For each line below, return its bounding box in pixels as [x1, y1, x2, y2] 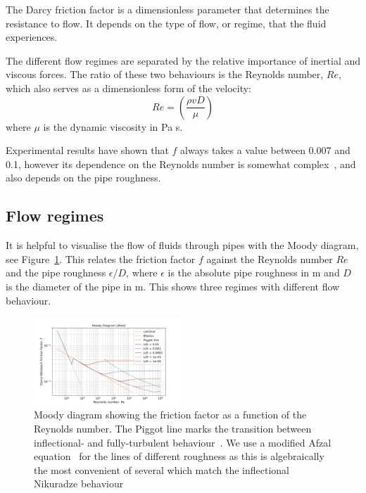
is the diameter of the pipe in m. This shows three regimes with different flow [6, 278, 340, 293]
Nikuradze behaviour [34, 476, 124, 491]
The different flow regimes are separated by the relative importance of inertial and [6, 53, 361, 68]
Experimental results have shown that [6, 143, 169, 158]
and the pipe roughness [6, 265, 106, 280]
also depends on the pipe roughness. [6, 170, 161, 185]
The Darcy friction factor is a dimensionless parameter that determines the [6, 2, 329, 16]
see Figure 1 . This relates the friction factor [6, 251, 196, 266]
